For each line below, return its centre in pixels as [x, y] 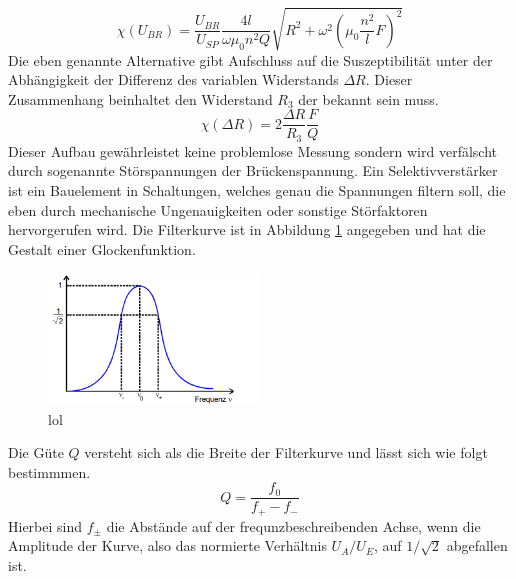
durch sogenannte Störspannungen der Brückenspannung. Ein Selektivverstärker [253, 170]
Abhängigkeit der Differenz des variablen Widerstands [173, 79]
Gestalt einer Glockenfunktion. [102, 248]
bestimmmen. [49, 471]
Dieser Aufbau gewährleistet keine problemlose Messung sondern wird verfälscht [253, 150]
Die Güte [36, 452]
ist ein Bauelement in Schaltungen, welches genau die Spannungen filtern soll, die [257, 190]
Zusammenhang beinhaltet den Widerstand [140, 98]
